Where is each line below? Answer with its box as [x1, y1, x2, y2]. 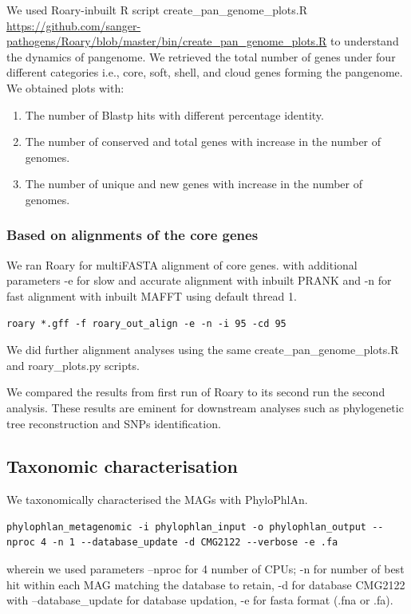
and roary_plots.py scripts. [6, 356, 140, 373]
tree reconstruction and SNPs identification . [6, 415, 221, 431]
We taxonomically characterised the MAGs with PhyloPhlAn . [6, 491, 308, 508]
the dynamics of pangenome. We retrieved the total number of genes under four [6, 48, 396, 65]
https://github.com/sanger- [6, 17, 141, 33]
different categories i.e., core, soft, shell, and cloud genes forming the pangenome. [6, 64, 403, 81]
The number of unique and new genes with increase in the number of [25, 175, 363, 192]
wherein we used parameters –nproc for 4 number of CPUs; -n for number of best [6, 561, 405, 577]
